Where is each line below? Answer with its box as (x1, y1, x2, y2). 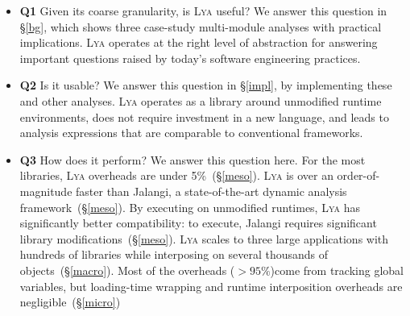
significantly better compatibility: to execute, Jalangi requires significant (19, 214, 377, 231)
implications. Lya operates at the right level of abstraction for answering (19, 34, 378, 51)
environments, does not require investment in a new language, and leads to (19, 108, 389, 125)
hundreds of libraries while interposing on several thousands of (19, 246, 328, 263)
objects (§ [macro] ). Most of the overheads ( (19, 261, 235, 278)
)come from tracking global (270, 261, 404, 278)
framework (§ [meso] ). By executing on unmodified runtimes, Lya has (19, 198, 361, 215)
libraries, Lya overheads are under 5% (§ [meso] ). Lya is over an (19, 167, 333, 184)
